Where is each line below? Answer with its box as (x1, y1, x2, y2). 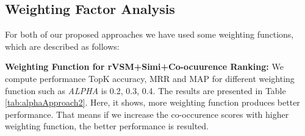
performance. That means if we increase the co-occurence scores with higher (5, 107, 289, 120)
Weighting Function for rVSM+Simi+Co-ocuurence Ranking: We (5, 60, 284, 73)
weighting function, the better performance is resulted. (5, 120, 209, 132)
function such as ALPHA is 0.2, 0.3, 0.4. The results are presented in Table (5, 84, 286, 97)
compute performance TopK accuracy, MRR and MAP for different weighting (5, 72, 295, 84)
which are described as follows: (5, 39, 120, 52)
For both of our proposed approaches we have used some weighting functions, (5, 28, 294, 41)
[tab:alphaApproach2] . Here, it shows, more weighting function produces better (5, 96, 300, 109)
